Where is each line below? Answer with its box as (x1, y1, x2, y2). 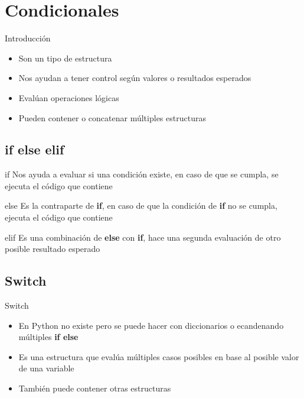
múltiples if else (18, 331, 79, 343)
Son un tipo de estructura (18, 51, 112, 64)
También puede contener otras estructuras (18, 382, 171, 394)
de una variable (18, 362, 74, 374)
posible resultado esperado (5, 242, 100, 255)
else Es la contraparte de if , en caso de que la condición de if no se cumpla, (5, 199, 277, 212)
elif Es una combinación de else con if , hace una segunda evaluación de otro (5, 231, 281, 243)
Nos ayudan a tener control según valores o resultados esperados (18, 72, 251, 84)
